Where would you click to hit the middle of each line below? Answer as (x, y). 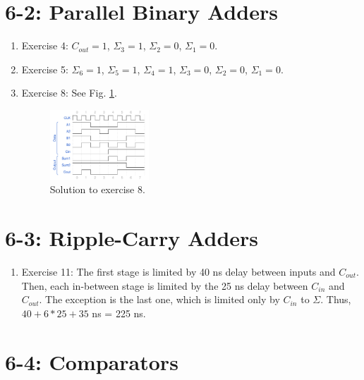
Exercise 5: (45, 69)
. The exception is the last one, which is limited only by (159, 299)
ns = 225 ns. (119, 313)
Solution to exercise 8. (97, 189)
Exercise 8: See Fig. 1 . (69, 93)
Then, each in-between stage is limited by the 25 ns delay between (165, 285)
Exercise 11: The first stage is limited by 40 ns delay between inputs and (178, 271)
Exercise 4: (45, 45)
